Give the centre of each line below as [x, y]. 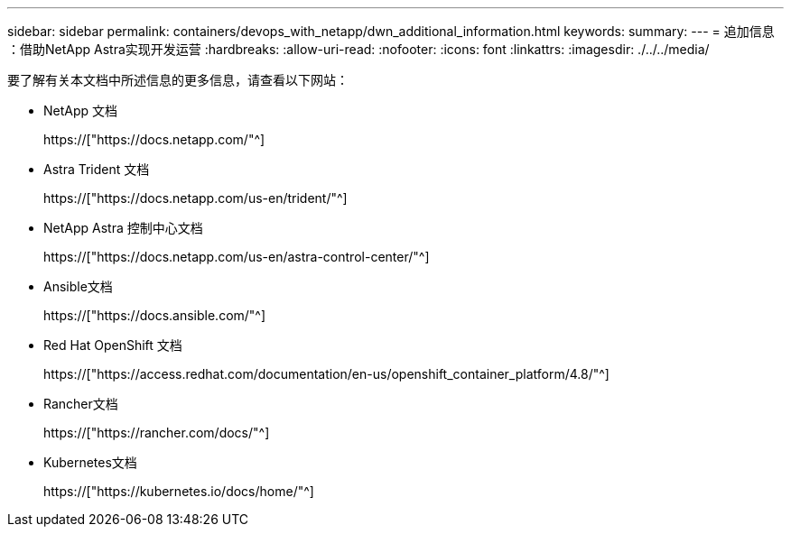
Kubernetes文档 [90, 462]
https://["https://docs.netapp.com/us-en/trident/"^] [195, 198]
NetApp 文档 [81, 110]
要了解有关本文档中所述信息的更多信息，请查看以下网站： [178, 80]
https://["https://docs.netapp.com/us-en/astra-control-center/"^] [237, 257]
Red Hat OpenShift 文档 [113, 345]
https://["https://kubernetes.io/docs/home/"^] [179, 491]
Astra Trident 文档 [97, 169]
